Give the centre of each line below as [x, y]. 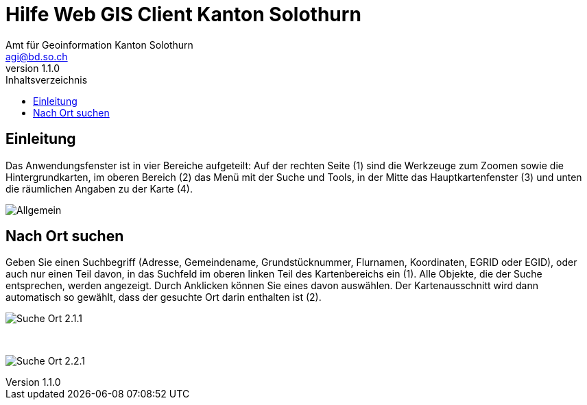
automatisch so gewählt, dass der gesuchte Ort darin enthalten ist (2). [164, 297]
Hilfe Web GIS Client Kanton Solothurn [183, 14]
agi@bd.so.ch [37, 56]
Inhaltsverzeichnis [47, 79]
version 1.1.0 [33, 68]
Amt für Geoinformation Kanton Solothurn [99, 45]
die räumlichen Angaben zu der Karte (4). [99, 188]
